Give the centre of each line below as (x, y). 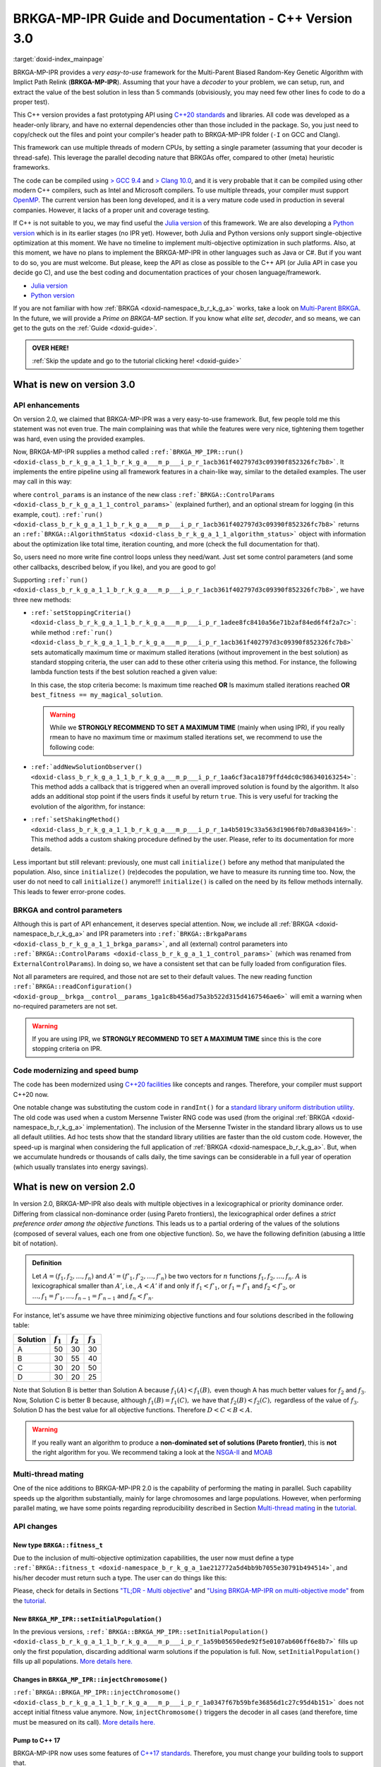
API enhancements (47, 405)
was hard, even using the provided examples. (79, 439)
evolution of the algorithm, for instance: (88, 806)
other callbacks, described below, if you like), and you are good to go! (115, 567)
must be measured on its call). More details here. (84, 1722)
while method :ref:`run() (72, 632)
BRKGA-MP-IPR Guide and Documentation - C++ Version (183, 18)
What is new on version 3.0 (74, 384)
